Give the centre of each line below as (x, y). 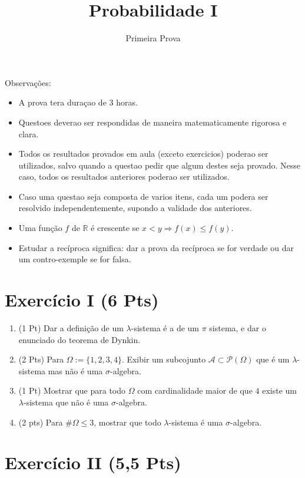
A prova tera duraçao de (62, 102)
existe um (279, 390)
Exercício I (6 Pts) (82, 300)
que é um (273, 359)
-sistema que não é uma (66, 402)
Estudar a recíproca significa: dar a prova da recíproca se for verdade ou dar (156, 247)
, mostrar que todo (127, 422)
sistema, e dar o (238, 327)
